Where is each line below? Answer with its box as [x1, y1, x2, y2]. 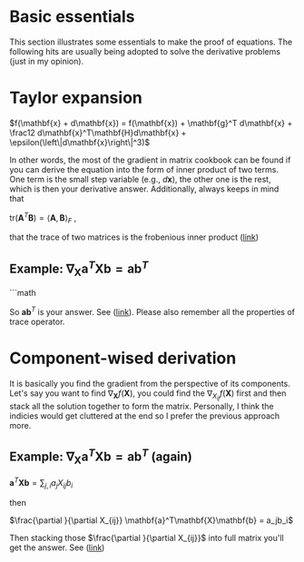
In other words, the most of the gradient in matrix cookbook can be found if [9, 154, 291, 165]
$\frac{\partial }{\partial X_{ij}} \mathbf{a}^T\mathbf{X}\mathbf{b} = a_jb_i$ [9, 515, 293, 526]
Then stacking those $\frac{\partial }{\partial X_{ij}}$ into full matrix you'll [9, 532, 284, 543]
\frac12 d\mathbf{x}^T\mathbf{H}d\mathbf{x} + [9, 127, 187, 138]
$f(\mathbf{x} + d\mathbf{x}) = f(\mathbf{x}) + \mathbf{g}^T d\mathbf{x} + [9, 117, 293, 128]
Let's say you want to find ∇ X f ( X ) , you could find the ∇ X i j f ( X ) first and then [9, 388, 287, 402]
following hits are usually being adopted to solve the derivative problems [9, 45, 281, 56]
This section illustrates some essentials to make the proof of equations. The [9, 36, 293, 47]
